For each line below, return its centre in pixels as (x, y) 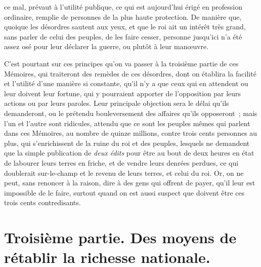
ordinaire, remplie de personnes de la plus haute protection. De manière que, (123, 16)
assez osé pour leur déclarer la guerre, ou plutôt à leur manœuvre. (106, 46)
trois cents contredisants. (42, 202)
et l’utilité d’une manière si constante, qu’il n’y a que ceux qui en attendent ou (126, 83)
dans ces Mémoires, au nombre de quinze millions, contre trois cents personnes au (131, 133)
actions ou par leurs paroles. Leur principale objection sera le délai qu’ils (117, 103)
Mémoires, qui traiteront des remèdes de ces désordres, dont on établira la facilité (130, 73)
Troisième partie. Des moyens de (120, 237)
